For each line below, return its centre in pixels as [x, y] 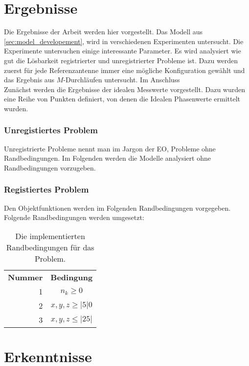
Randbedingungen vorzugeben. [50, 167]
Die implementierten [50, 236]
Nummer [25, 277]
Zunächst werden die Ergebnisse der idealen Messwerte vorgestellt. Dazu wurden [124, 89]
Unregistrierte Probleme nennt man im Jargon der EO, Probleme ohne [110, 148]
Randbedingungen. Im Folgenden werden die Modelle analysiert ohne [107, 158]
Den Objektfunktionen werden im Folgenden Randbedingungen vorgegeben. [117, 207]
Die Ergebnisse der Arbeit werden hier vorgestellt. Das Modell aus [103, 32]
